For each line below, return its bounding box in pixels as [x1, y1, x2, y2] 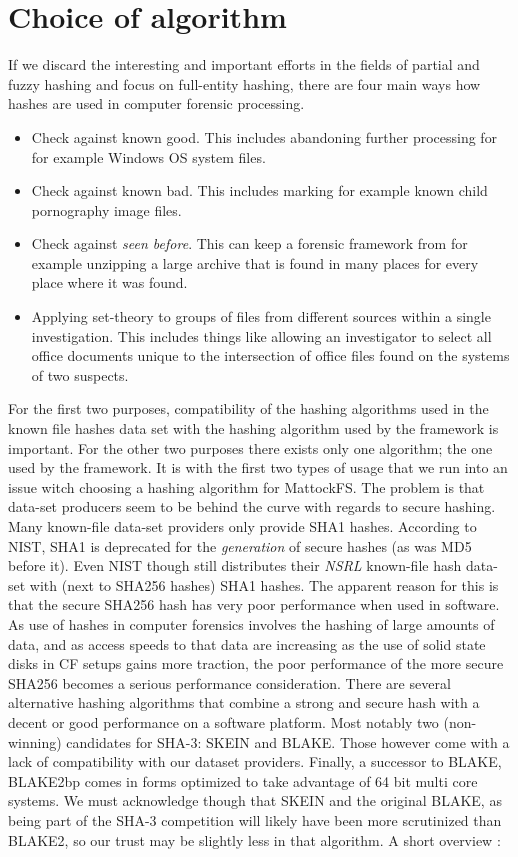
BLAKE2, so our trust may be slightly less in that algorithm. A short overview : [8, 829, 501, 850]
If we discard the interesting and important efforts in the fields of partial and [8, 54, 480, 75]
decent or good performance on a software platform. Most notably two [8, 711, 439, 732]
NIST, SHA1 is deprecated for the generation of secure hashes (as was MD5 [8, 535, 472, 556]
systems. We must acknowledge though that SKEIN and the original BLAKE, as [8, 790, 502, 811]
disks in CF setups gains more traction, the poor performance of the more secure [8, 653, 504, 674]
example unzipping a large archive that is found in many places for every [31, 252, 479, 273]
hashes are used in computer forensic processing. [8, 93, 305, 114]
